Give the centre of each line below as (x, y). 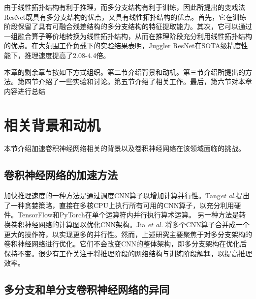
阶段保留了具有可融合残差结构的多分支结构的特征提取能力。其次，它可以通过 (128, 26)
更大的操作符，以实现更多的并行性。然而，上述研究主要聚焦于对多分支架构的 (128, 234)
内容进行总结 (25, 91)
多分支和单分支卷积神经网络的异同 (87, 289)
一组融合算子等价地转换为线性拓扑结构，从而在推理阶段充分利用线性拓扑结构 (128, 36)
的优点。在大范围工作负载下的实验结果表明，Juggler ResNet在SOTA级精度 (123, 45)
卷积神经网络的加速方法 (61, 175)
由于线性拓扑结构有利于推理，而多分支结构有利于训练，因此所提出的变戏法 (125, 7)
